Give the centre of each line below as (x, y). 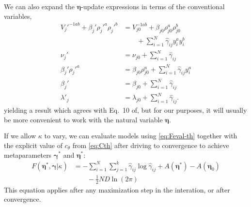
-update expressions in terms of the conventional (153, 6)
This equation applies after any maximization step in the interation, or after (117, 189)
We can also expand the (39, 6)
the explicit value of (33, 145)
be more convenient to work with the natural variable (83, 119)
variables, (18, 16)
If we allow (20, 136)
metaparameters (28, 155)
